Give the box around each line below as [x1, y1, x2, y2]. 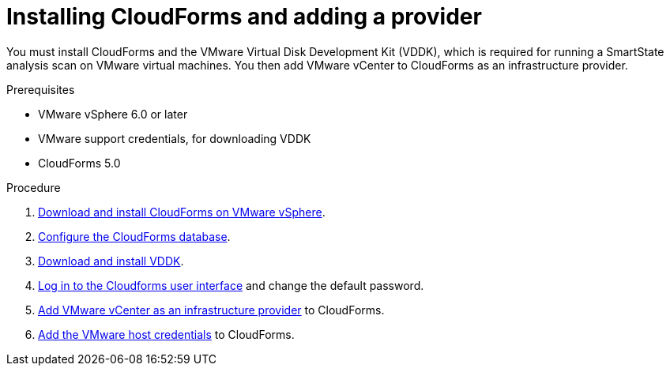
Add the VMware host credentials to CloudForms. [38, 327, 295, 341]
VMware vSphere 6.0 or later [38, 107, 188, 121]
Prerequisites [6, 82, 75, 96]
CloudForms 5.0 [38, 156, 121, 170]
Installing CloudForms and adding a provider [6, 3, 482, 30]
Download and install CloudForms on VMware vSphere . [38, 205, 326, 219]
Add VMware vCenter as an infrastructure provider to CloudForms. [38, 302, 385, 317]
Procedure [6, 180, 61, 194]
